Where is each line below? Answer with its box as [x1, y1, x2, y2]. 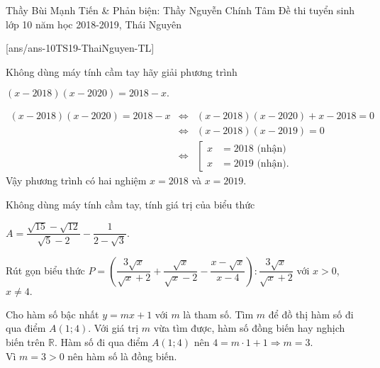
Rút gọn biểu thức [6, 262, 85, 277]
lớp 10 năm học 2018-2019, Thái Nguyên [6, 16, 182, 31]
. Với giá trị [88, 320, 139, 335]
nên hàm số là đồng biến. [67, 348, 177, 363]
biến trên [6, 335, 45, 350]
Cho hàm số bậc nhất [6, 306, 99, 321]
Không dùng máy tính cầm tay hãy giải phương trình [6, 64, 238, 79]
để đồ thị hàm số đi [268, 306, 354, 321]
